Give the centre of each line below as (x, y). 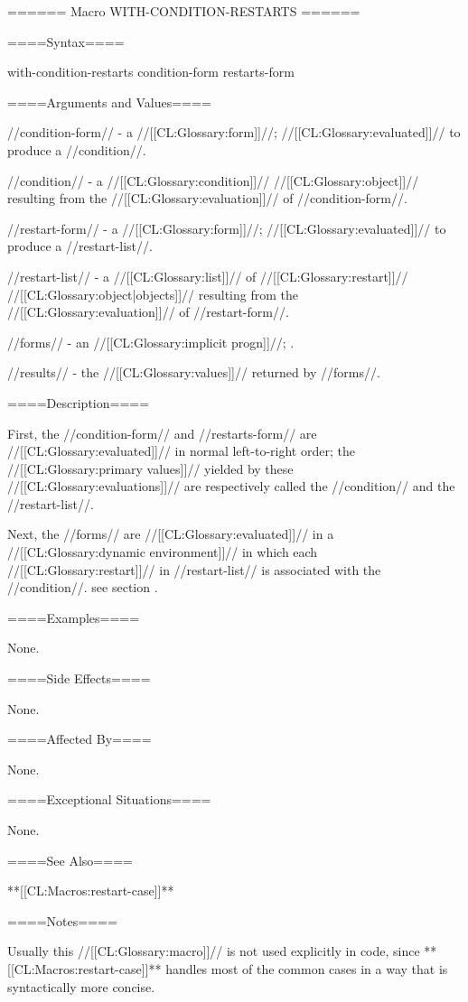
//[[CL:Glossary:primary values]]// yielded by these (150, 468)
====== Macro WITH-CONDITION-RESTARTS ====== (184, 11)
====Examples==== (74, 617)
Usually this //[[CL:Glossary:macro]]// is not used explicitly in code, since (214, 951)
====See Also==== (70, 860)
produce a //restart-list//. (80, 246)
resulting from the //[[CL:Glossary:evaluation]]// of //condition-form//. (207, 198)
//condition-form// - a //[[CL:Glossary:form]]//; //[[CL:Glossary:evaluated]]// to (234, 132)
